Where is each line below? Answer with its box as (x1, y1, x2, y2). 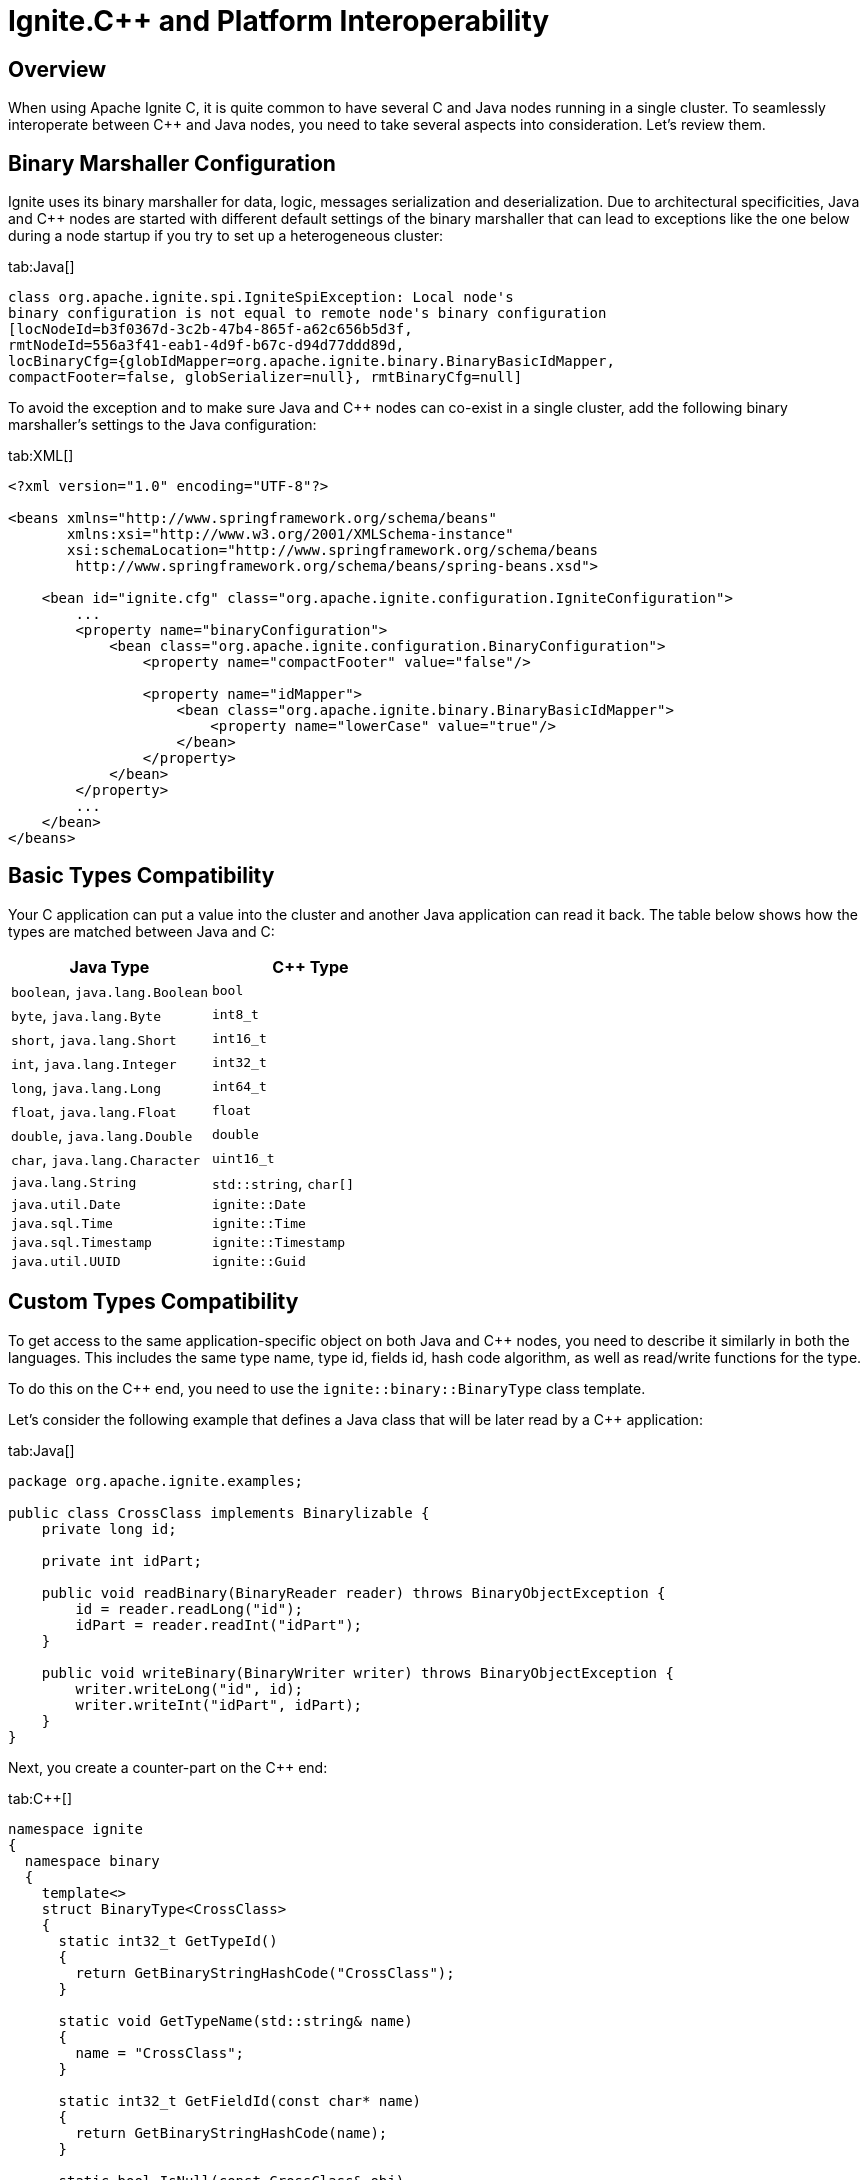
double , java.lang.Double (11, 1124, 193, 1145)
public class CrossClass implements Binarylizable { (8, 1504, 430, 1521)
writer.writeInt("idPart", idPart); (75, 1696, 363, 1713)
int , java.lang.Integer (11, 1052, 177, 1073)
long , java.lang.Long (11, 1076, 161, 1097)
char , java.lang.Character (11, 1148, 201, 1169)
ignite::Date (211, 1196, 306, 1212)
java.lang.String (11, 1175, 137, 1191)
